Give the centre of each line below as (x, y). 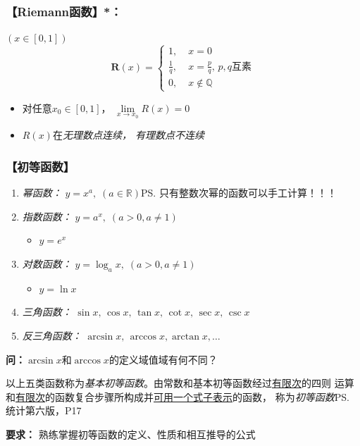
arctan (186, 336)
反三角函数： (52, 335)
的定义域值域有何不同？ (163, 359)
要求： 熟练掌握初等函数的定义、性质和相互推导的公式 (131, 434)
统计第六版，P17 (44, 410)
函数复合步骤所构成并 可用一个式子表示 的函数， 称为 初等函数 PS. (202, 396)
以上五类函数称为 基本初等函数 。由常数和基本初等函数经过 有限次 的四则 (168, 383)
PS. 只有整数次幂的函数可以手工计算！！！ (239, 193)
